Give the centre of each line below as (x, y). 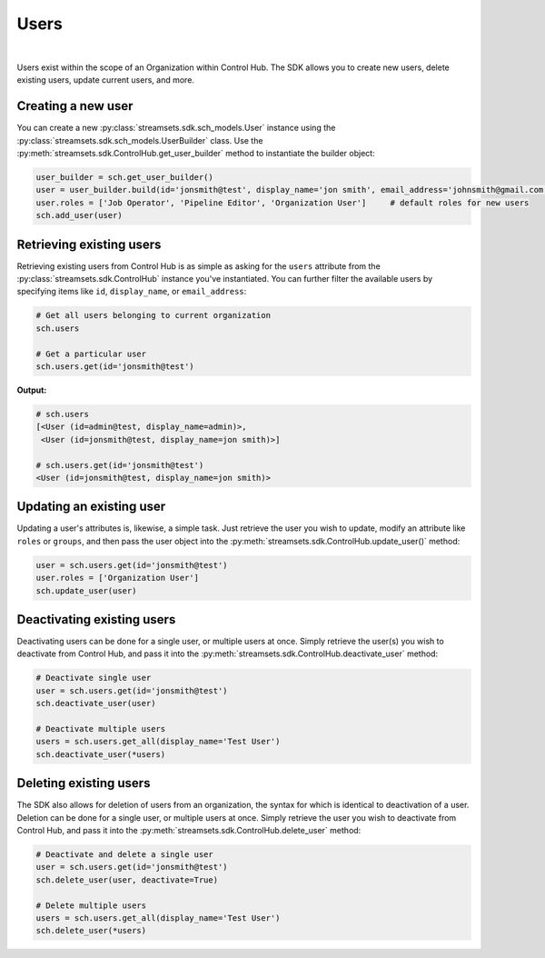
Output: (32, 390)
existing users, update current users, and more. (106, 80)
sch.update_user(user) (86, 590)
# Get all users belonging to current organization (154, 315)
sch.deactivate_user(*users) (101, 754)
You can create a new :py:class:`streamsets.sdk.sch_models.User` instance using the (176, 128)
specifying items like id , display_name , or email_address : (132, 292)
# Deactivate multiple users (101, 729)
